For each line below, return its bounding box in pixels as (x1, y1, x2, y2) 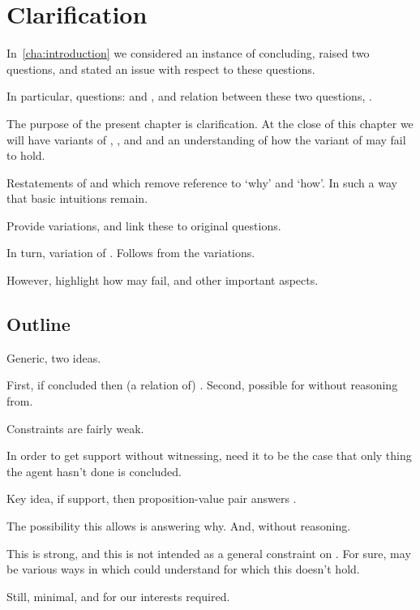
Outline (6, 311, 71, 337)
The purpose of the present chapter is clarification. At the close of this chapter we (6, 114, 414, 131)
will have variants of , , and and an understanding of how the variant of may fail (6, 131, 406, 148)
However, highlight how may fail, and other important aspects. (6, 272, 319, 289)
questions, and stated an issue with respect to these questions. (6, 60, 315, 77)
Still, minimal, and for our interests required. (6, 587, 230, 604)
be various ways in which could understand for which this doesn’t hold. (6, 561, 360, 578)
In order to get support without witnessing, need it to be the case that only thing (6, 447, 412, 464)
